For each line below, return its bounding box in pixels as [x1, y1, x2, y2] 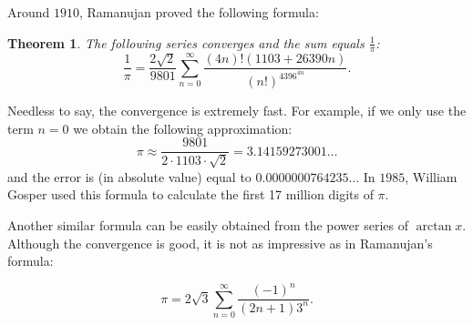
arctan [416, 220, 452, 233]
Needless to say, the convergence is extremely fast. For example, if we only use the [7, 101, 467, 120]
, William [405, 167, 458, 186]
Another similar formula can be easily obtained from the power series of [7, 216, 408, 234]
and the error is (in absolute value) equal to [7, 167, 252, 186]
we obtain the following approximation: [73, 118, 293, 137]
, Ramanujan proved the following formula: [79, 3, 319, 21]
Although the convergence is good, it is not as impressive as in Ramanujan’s [7, 233, 433, 252]
